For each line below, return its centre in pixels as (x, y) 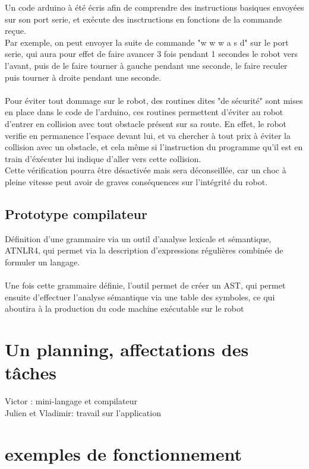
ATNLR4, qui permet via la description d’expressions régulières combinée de (144, 250)
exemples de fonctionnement (124, 453)
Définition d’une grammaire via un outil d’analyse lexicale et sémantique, (138, 238)
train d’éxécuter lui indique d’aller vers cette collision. (103, 158)
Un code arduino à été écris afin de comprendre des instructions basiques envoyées (154, 7)
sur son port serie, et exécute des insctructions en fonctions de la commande (144, 19)
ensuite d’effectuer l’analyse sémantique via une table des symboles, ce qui (140, 297)
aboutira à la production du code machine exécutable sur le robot (124, 308)
